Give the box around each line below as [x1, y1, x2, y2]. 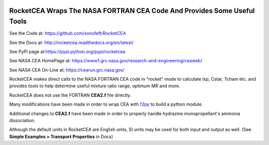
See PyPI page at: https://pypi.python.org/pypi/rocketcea [9, 48, 126, 54]
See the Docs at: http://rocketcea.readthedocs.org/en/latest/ [9, 39, 134, 45]
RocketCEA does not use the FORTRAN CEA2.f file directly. [9, 92, 132, 98]
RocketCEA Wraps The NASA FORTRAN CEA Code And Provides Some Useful [9, 6, 255, 15]
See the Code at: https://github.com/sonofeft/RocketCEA [9, 30, 127, 36]
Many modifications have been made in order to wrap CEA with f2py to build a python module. [9, 101, 203, 107]
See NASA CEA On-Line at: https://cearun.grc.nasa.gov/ [9, 67, 125, 73]
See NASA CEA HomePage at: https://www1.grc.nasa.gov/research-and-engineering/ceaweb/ [9, 58, 203, 64]
